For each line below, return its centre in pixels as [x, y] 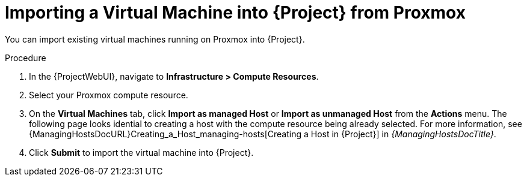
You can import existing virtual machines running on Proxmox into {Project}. [155, 39]
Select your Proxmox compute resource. [109, 95]
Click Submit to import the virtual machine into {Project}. [141, 152]
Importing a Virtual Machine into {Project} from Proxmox [235, 13]
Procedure [26, 58]
